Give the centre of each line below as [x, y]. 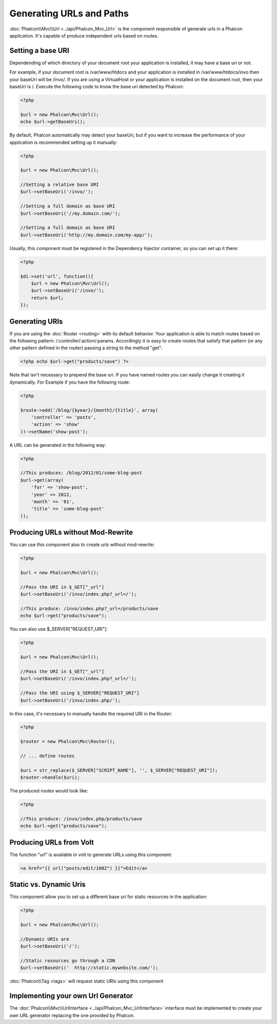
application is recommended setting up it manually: [63, 142]
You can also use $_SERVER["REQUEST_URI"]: [58, 629]
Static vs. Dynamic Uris [47, 885]
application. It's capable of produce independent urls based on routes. [84, 35]
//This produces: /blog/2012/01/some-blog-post [81, 473]
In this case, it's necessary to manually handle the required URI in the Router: [91, 713]
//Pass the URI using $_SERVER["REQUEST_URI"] [80, 693]
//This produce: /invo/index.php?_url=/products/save [89, 609]
